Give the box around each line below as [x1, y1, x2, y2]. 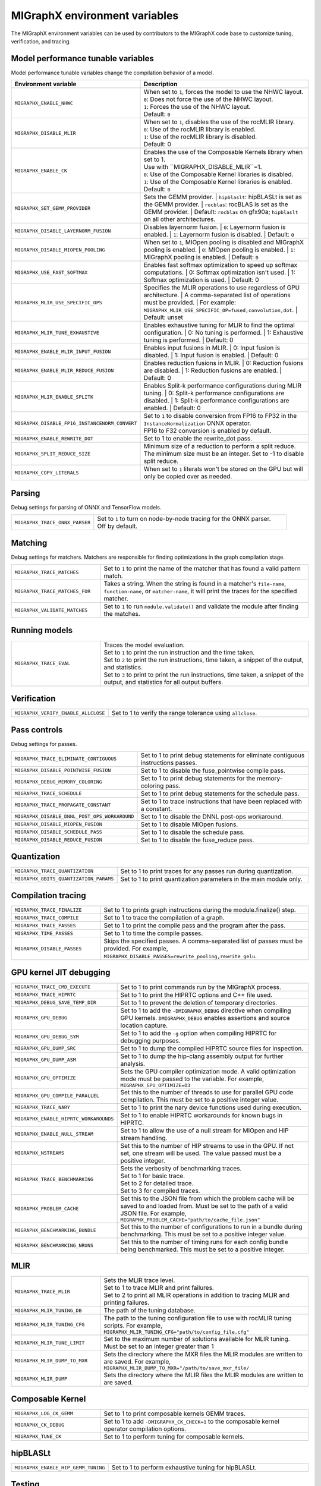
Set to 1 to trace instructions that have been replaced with [140, 797, 303, 805]
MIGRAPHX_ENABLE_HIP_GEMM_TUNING [14, 1464, 105, 1471]
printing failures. [103, 1299, 150, 1307]
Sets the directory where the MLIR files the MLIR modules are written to [103, 1371, 304, 1379]
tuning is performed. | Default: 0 [143, 336, 234, 344]
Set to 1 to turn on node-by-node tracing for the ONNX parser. [97, 515, 271, 523]
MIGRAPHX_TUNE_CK [14, 1433, 62, 1440]
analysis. [120, 1059, 146, 1068]
